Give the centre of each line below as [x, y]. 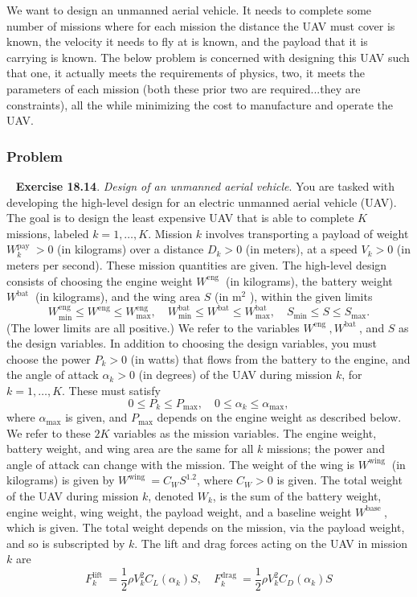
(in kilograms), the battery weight [309, 280]
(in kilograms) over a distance [131, 249]
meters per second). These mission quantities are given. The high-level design [197, 264]
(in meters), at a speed [301, 249]
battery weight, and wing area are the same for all [130, 449]
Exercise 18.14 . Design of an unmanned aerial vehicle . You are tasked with [205, 185]
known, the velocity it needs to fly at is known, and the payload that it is [187, 41]
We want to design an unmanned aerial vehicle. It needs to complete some [189, 10]
